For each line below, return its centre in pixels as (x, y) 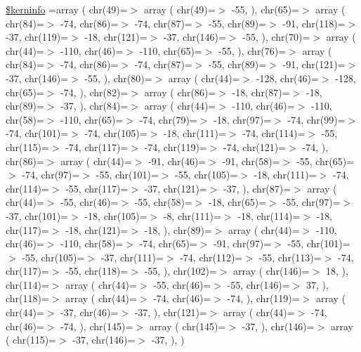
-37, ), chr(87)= (257, 188)
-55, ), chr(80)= (118, 78)
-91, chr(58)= (251, 161)
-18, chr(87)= (261, 92)
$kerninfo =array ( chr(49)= (67, 9)
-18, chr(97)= (243, 119)
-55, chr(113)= (290, 257)
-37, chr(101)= (37, 215)
